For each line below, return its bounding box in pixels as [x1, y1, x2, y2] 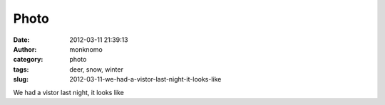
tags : [13, 65, 29, 74]
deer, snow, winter [69, 65, 124, 74]
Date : [13, 35, 30, 44]
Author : [13, 45, 37, 53]
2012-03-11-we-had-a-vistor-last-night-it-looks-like [69, 75, 222, 84]
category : [13, 55, 43, 64]
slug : [13, 75, 29, 84]
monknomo [69, 45, 103, 53]
